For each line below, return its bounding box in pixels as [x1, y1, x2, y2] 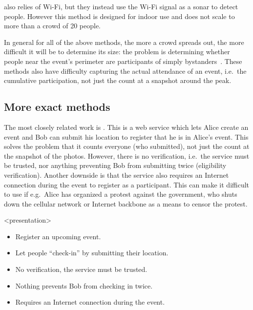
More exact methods [4, 99, 110, 114]
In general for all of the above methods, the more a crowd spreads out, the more [4, 37, 244, 47]
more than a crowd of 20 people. [4, 21, 101, 31]
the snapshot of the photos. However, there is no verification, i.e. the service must [4, 150, 250, 161]
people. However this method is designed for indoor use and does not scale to [4, 11, 235, 21]
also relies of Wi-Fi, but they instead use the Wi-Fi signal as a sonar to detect [4, 1, 238, 11]
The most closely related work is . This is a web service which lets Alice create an [4, 122, 249, 132]
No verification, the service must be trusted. [15, 264, 148, 274]
